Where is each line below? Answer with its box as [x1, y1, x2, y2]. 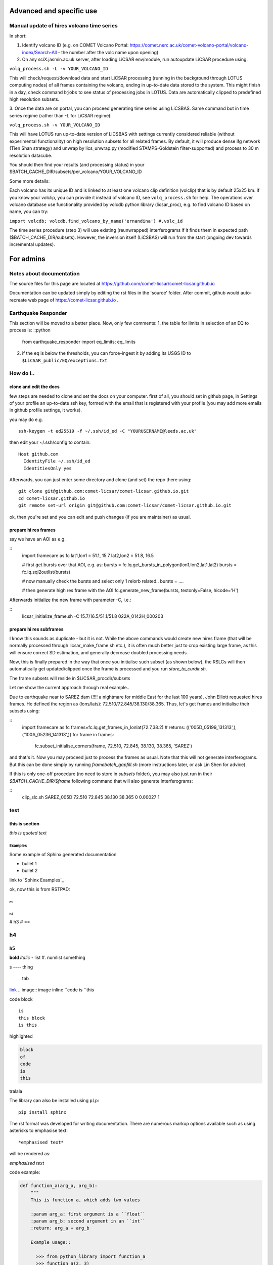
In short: [9, 33, 27, 39]
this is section [9, 820, 40, 827]
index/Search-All [22, 49, 57, 55]
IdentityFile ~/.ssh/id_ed [23, 458, 90, 464]
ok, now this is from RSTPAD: [9, 886, 70, 893]
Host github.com [18, 451, 59, 457]
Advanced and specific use [9, 7, 98, 15]
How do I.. [9, 370, 35, 377]
